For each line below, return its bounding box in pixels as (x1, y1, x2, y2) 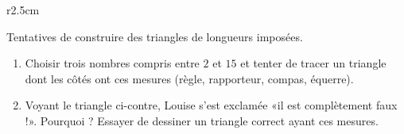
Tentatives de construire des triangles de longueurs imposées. (6, 28, 303, 44)
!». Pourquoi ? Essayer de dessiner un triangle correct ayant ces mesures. (25, 112, 379, 128)
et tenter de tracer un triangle (240, 55, 387, 71)
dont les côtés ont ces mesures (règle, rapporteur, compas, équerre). (25, 70, 354, 86)
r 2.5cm (6, 2, 40, 17)
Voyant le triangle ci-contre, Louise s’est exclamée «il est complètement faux (25, 97, 398, 113)
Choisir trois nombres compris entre (25, 55, 200, 71)
